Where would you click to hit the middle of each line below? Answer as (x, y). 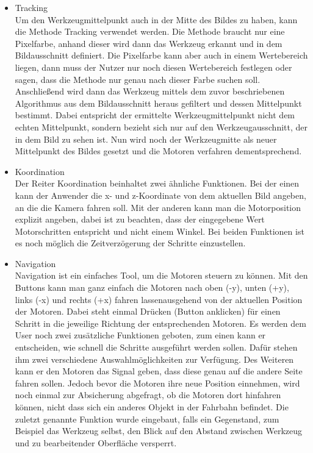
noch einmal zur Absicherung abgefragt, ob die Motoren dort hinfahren (148, 395)
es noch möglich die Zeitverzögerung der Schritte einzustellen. (130, 243)
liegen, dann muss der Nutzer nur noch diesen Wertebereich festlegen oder (153, 67)
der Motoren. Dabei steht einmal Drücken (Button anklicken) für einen (148, 311)
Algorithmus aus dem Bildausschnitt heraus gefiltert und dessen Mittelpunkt (158, 103)
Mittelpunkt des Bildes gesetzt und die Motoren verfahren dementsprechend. (158, 151)
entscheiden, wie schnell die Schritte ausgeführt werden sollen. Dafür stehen (156, 347)
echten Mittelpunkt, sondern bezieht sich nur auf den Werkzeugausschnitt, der (161, 127)
